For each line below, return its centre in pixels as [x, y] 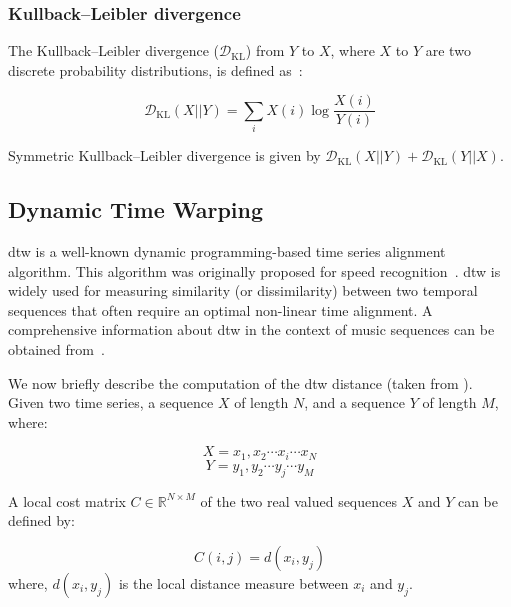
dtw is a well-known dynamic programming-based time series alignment [227, 251]
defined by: [41, 520]
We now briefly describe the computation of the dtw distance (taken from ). [240, 382]
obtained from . [56, 348]
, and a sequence [354, 402]
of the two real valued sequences [298, 500]
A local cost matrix [67, 500]
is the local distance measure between [233, 582]
